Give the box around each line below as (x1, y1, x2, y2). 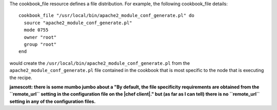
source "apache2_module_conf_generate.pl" (24, 20, 133, 26)
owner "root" (24, 34, 57, 40)
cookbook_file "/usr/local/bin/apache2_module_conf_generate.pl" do (18, 13, 194, 19)
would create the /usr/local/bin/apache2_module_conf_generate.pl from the (9, 60, 190, 66)
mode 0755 (24, 27, 49, 33)
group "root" (24, 41, 57, 47)
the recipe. (9, 75, 33, 81)
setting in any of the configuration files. (9, 98, 96, 104)
